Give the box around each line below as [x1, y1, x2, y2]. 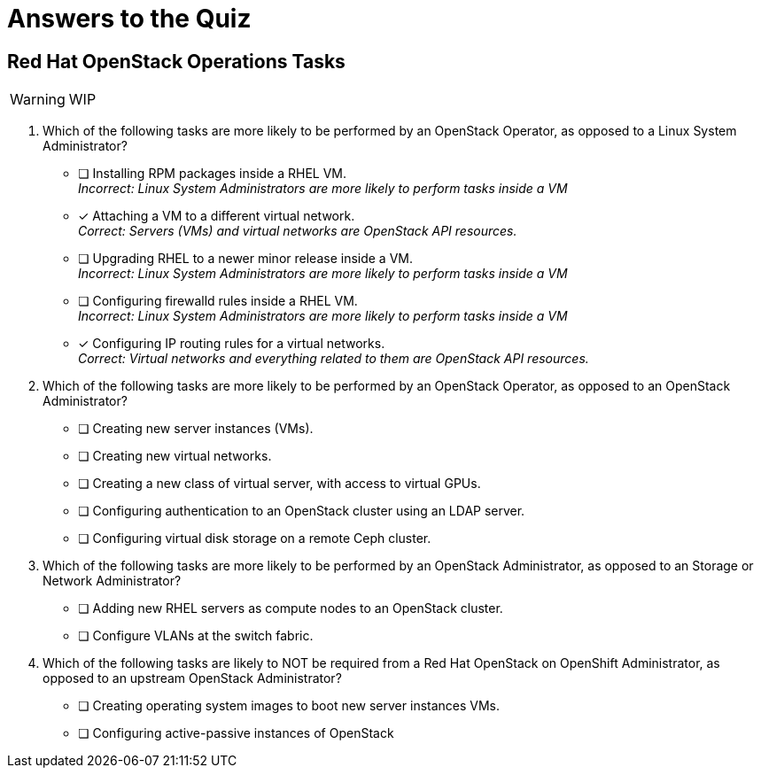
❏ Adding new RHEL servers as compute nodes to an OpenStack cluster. [78, 601, 503, 616]
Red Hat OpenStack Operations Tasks [7, 50, 346, 73]
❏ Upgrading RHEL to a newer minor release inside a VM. [78, 251, 413, 267]
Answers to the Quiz [7, 4, 252, 34]
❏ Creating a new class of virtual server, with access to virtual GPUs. [78, 476, 481, 492]
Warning [10, 90, 66, 109]
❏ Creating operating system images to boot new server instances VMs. [78, 698, 501, 714]
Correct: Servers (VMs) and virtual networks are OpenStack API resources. [78, 223, 517, 239]
